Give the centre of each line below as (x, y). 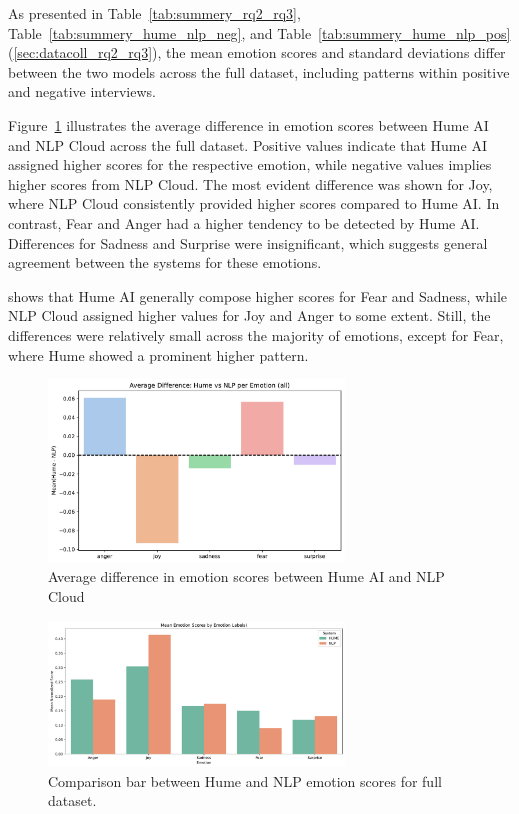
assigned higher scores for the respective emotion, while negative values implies (250, 164)
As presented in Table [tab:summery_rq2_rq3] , (154, 13)
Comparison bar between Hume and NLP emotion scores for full (245, 780)
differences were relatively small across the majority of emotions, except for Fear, (256, 334)
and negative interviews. (82, 91)
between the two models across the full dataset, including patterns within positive (259, 71)
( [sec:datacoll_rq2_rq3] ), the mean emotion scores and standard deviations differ (257, 52)
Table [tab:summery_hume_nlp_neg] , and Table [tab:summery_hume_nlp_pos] (259, 32)
